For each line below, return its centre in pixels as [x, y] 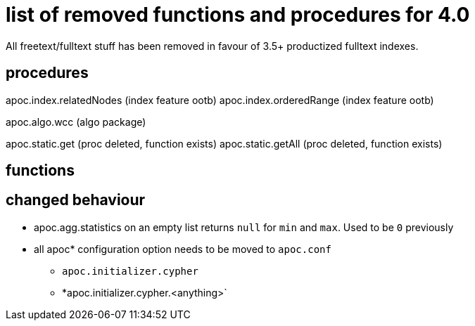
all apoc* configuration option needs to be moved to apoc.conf [183, 249]
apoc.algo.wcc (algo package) [76, 122]
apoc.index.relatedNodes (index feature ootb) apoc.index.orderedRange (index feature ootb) [220, 100]
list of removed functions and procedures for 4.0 [238, 15]
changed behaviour [76, 200]
